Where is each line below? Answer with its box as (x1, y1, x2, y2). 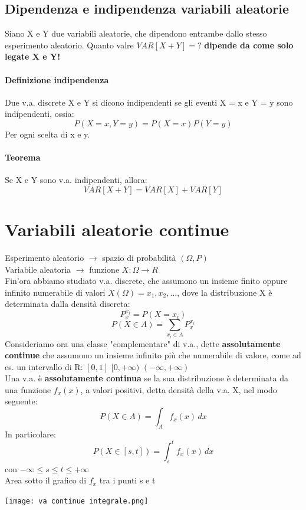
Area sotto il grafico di (5, 474, 87, 486)
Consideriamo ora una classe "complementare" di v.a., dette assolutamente (5, 337, 281, 349)
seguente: (5, 395, 38, 407)
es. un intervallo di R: (5, 360, 83, 372)
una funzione (5, 383, 51, 395)
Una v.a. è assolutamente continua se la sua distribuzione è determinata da (5, 372, 288, 384)
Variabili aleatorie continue (5, 217, 229, 241)
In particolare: (5, 427, 56, 440)
